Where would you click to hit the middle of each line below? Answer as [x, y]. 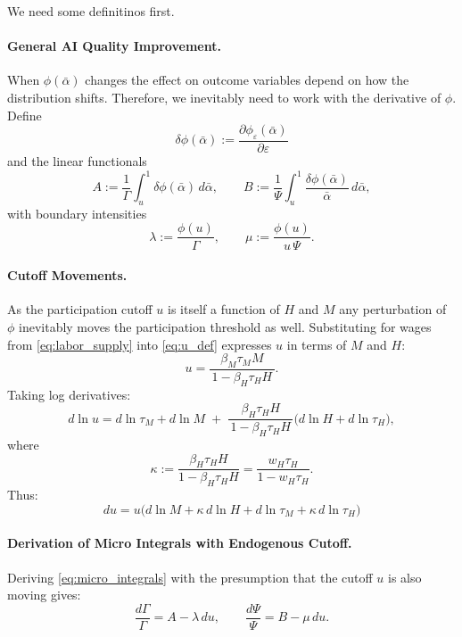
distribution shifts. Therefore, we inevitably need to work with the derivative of [224, 97]
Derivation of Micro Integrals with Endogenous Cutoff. [180, 543]
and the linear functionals [77, 161]
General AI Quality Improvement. [114, 46]
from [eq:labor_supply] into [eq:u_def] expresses [140, 344]
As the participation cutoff [80, 309]
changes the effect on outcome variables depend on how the [247, 80]
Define [25, 115]
